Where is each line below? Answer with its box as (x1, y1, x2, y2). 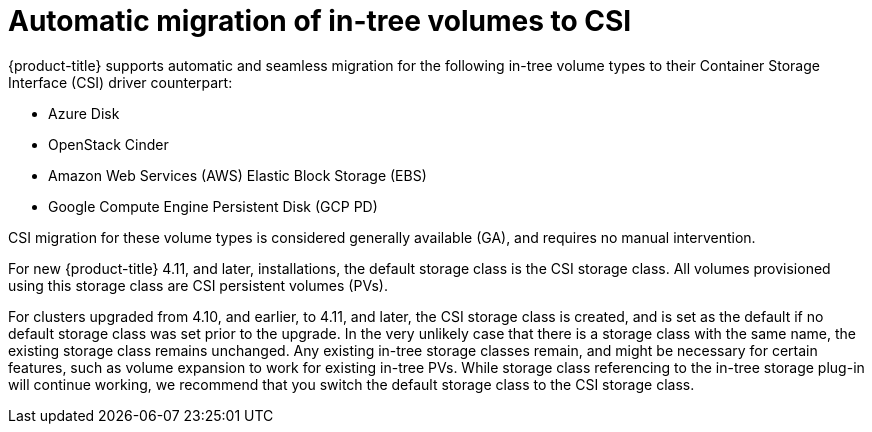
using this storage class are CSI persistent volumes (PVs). (8, 276, 388, 294)
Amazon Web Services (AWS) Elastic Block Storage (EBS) (48, 166, 427, 184)
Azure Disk (48, 104, 120, 122)
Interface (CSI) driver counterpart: (8, 73, 233, 91)
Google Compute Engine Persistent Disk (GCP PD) (48, 197, 378, 215)
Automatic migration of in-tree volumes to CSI (8, 4, 632, 38)
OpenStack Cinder (48, 135, 169, 153)
